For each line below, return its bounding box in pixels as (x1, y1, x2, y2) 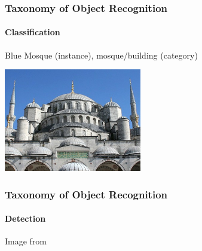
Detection (5, 212, 46, 225)
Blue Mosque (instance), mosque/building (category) (5, 48, 198, 61)
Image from (5, 235, 47, 247)
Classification (5, 26, 60, 38)
